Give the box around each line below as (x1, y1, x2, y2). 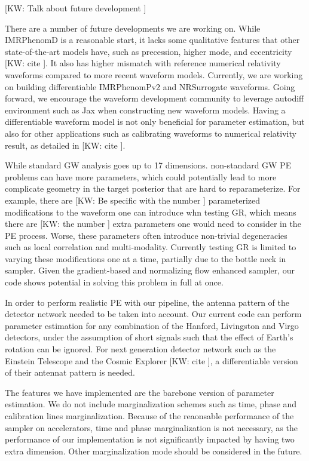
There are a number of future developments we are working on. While (5, 21, 261, 34)
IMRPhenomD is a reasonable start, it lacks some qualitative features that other (5, 33, 300, 46)
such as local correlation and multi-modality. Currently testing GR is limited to (5, 241, 296, 253)
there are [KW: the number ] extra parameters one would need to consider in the (5, 217, 301, 230)
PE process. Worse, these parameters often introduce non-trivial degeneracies (5, 229, 287, 241)
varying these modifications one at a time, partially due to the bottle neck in (5, 252, 286, 265)
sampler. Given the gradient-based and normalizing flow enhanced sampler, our (5, 264, 295, 276)
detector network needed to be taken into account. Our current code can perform (5, 308, 302, 320)
